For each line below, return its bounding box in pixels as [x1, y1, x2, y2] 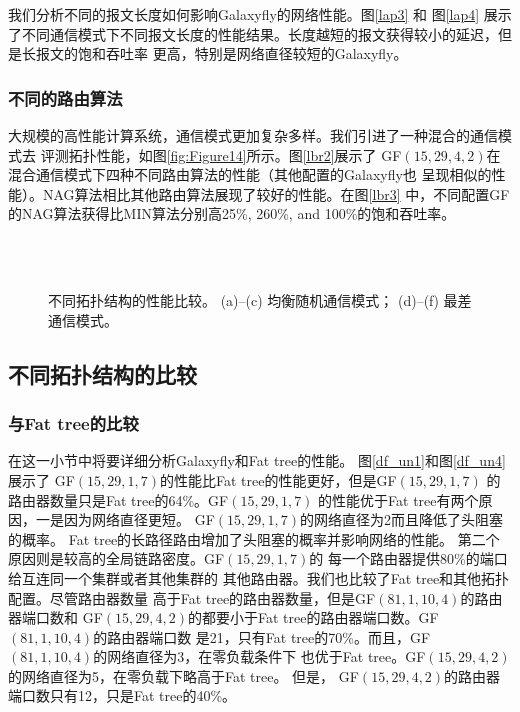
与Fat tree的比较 [8, 411, 139, 436]
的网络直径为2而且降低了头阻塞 [299, 509, 503, 530]
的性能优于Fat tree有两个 [318, 489, 479, 510]
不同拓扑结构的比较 [8, 358, 197, 389]
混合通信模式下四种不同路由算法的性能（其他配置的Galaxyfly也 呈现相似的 [8, 164, 492, 185]
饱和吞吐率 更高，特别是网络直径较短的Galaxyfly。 [77, 43, 408, 64]
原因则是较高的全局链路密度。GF [8, 548, 225, 569]
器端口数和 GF [8, 607, 103, 628]
